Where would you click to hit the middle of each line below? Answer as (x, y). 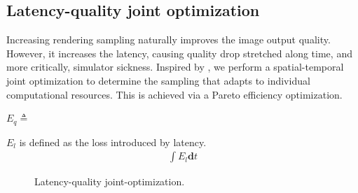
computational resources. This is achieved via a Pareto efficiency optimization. (174, 94)
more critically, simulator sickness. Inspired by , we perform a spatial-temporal (175, 67)
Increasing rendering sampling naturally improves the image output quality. (168, 40)
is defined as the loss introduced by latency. (113, 142)
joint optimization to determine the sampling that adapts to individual (158, 80)
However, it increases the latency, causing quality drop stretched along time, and (179, 53)
